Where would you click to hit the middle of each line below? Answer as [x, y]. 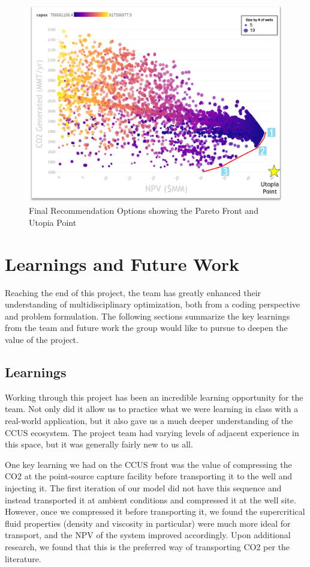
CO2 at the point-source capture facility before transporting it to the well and [149, 476]
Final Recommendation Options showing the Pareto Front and [144, 211]
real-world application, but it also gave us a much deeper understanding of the [149, 421]
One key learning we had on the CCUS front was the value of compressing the [148, 464]
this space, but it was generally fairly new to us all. [99, 444]
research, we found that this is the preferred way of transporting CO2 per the [148, 546]
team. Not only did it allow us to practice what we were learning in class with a [152, 409]
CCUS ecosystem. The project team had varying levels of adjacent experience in [152, 432]
